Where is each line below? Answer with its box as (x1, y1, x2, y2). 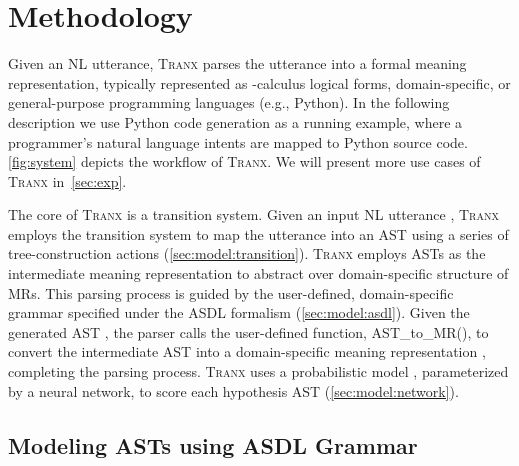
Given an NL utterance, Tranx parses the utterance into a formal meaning (8, 53, 467, 74)
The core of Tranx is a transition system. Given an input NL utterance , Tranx (8, 204, 499, 225)
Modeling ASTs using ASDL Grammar (8, 429, 418, 460)
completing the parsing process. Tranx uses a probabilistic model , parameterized (8, 361, 509, 382)
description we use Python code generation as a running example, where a (8, 111, 463, 132)
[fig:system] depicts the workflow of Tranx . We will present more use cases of (8, 151, 481, 172)
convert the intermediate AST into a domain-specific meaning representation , (8, 341, 486, 362)
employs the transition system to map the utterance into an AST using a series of (8, 223, 509, 244)
